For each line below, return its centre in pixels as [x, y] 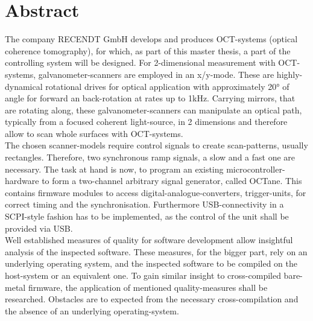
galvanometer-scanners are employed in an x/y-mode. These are [156, 74]
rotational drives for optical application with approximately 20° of [167, 86]
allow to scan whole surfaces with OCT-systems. [94, 133]
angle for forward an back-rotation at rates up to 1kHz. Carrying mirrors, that [150, 98]
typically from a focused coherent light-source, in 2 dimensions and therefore [146, 122]
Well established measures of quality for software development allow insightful [149, 240]
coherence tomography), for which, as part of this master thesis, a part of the [148, 50]
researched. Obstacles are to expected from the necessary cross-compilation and [152, 299]
